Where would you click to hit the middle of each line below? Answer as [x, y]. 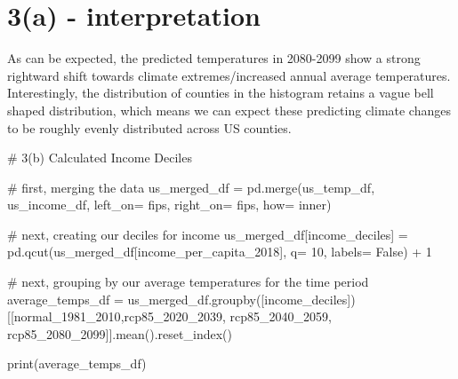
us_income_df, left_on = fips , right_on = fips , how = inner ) [169, 205]
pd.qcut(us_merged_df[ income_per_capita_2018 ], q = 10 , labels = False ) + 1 [220, 252]
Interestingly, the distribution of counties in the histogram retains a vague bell [221, 93]
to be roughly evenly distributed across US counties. [149, 127]
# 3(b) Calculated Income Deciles [100, 158]
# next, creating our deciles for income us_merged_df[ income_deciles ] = [208, 234]
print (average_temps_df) [77, 363]
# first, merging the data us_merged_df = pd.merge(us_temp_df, [191, 187]
